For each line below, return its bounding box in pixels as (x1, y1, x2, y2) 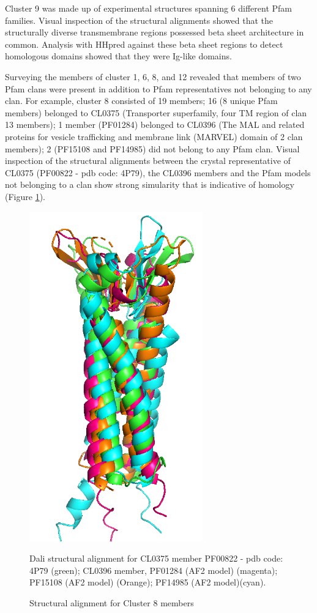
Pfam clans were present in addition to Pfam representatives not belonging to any (5, 82, 312, 95)
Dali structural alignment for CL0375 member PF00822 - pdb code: (29, 552, 283, 565)
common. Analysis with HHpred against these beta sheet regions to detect (5, 37, 283, 50)
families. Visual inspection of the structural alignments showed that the (5, 13, 274, 26)
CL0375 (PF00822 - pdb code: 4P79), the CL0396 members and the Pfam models (5, 166, 311, 179)
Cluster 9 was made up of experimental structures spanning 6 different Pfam (5, 2, 292, 14)
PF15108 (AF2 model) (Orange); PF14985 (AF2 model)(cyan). (29, 576, 266, 589)
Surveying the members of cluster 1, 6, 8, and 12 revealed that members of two (5, 70, 301, 83)
